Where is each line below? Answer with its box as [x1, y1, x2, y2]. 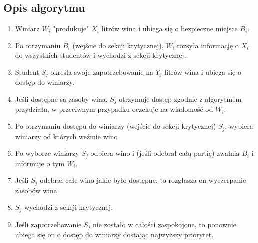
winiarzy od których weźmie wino [15, 131, 118, 141]
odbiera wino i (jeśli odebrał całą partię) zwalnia [90, 148, 240, 158]
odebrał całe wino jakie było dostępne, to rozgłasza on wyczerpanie [40, 175, 246, 185]
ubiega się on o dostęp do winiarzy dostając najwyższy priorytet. [15, 229, 214, 240]
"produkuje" [53, 23, 89, 34]
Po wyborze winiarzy [15, 148, 79, 158]
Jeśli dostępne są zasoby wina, [15, 94, 108, 104]
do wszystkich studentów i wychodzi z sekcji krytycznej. [15, 50, 186, 60]
